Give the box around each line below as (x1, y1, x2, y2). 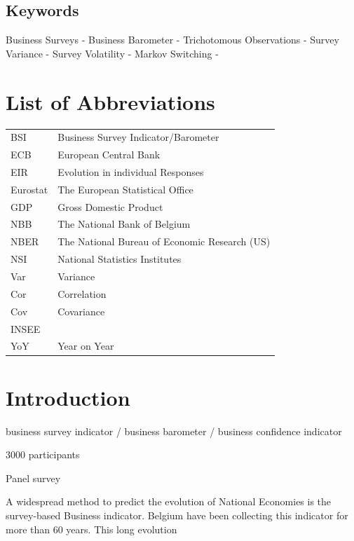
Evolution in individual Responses (57, 164, 204, 179)
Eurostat (11, 182, 48, 196)
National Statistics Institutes (57, 252, 182, 266)
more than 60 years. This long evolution (6, 521, 177, 536)
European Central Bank (57, 147, 161, 162)
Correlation (57, 286, 107, 301)
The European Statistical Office (57, 182, 193, 196)
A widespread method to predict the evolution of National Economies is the (6, 494, 332, 509)
